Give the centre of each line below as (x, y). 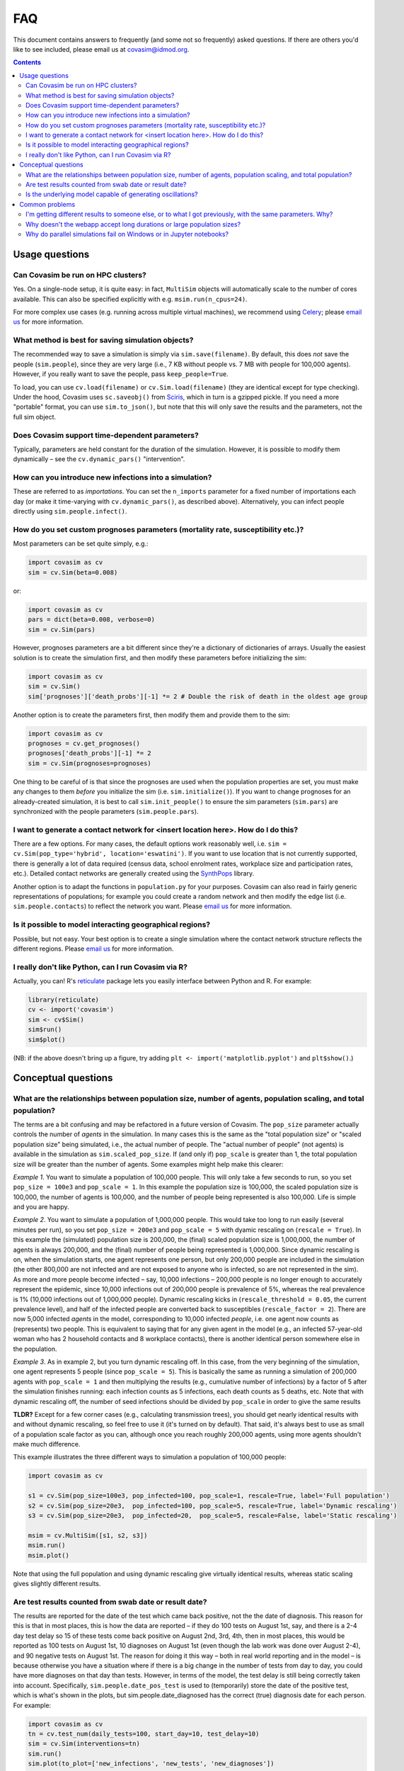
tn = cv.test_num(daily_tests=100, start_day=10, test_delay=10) (144, 1733)
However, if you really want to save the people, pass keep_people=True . (121, 374)
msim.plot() (49, 1555)
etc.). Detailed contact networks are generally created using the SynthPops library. (134, 873)
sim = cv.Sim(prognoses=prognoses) (90, 763)
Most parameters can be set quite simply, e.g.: (81, 544)
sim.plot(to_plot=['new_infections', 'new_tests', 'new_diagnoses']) (151, 1764)
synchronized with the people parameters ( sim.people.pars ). (106, 811)
